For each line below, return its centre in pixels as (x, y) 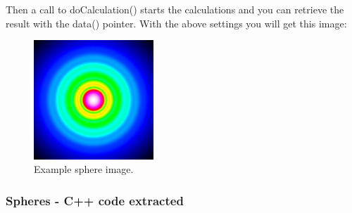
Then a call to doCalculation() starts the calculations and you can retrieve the (175, 9)
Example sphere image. (84, 169)
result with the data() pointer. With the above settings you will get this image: (176, 23)
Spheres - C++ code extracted (95, 200)
